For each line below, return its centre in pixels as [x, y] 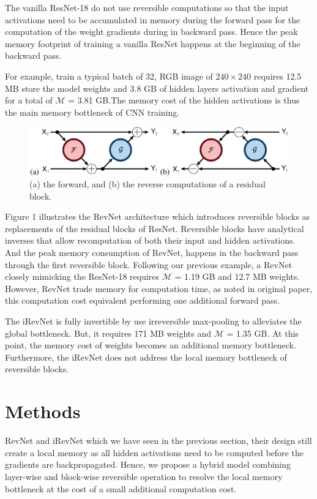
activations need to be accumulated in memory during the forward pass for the [153, 19]
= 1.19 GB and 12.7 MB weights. [237, 276]
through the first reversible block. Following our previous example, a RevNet [149, 264]
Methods [43, 411]
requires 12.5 [278, 76]
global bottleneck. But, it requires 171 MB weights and [108, 333]
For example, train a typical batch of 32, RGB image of [109, 76]
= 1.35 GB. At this [263, 333]
